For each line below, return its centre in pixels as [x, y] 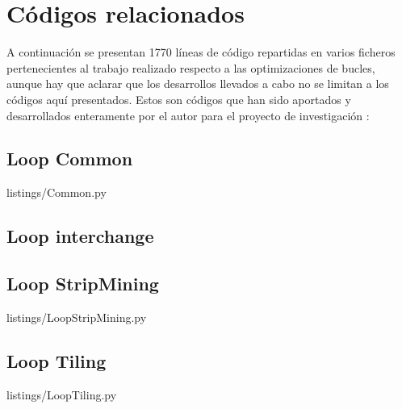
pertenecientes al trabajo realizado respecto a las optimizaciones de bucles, [191, 67]
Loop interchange [80, 236]
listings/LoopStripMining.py [77, 317]
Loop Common [70, 159]
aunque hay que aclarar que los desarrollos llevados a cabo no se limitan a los [198, 83]
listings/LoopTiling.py [62, 394]
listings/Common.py [57, 192]
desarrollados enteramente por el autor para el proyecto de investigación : [188, 115]
